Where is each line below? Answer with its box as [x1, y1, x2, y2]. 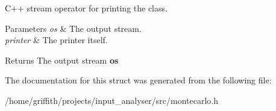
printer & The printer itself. [5, 34, 108, 46]
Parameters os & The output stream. [5, 22, 142, 34]
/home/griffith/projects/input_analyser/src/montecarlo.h [5, 94, 218, 106]
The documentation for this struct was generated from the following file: [5, 74, 272, 86]
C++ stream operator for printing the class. [5, 2, 168, 14]
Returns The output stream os [5, 53, 119, 66]
